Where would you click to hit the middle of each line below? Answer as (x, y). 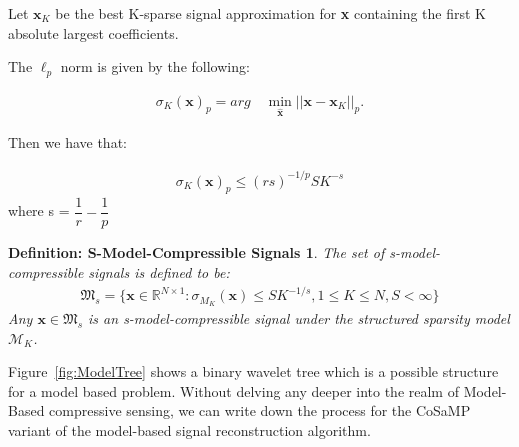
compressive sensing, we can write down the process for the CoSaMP (260, 410)
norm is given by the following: (155, 66)
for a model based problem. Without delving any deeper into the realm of (233, 390)
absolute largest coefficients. (93, 32)
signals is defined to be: (159, 272)
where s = (39, 210)
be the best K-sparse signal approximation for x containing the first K (270, 13)
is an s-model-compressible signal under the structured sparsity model (299, 318)
